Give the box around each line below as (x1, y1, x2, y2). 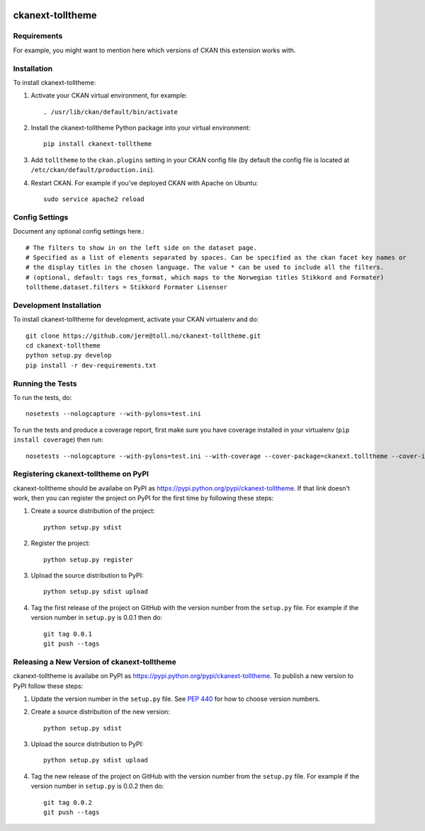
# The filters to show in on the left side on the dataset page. (25, 243, 258, 251)
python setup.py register (43, 556, 134, 563)
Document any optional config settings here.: (13, 227, 145, 236)
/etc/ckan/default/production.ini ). (30, 166, 155, 174)
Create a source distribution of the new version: (30, 708, 170, 716)
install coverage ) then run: (13, 435, 103, 444)
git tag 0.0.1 (43, 630, 92, 638)
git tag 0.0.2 (43, 798, 92, 806)
